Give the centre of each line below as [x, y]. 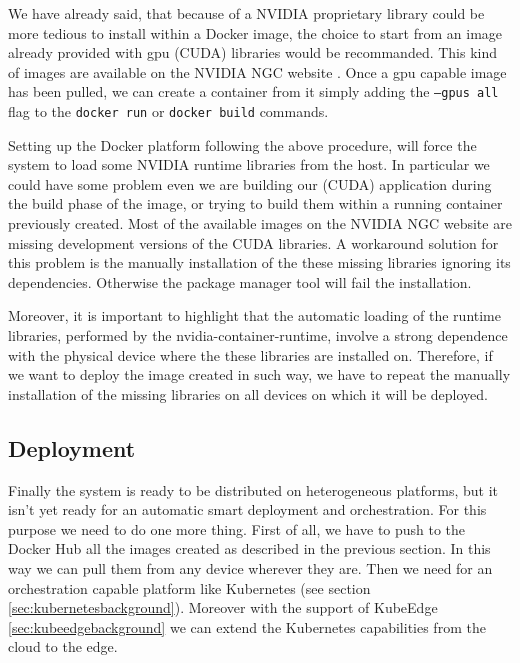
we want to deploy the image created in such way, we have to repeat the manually [259, 374]
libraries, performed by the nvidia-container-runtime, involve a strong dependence [258, 335]
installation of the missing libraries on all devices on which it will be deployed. [248, 393]
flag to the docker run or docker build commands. [168, 111]
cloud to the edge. [63, 646]
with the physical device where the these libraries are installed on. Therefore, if [250, 354]
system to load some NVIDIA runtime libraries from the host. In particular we [249, 164]
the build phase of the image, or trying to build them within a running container [255, 203]
